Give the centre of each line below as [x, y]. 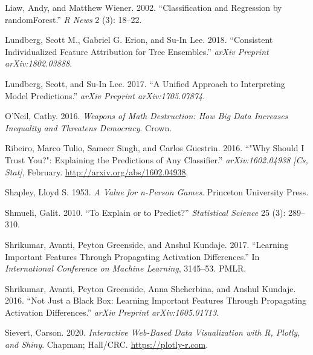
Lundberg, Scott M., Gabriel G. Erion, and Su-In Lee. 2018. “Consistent [139, 40]
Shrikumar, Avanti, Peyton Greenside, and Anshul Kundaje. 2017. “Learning [147, 244]
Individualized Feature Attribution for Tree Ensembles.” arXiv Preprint [137, 51]
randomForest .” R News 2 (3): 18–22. [73, 19]
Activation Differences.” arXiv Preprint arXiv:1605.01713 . [112, 312]
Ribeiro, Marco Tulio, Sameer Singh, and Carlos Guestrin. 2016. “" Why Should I [155, 148]
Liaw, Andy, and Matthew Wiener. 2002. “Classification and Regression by [144, 7]
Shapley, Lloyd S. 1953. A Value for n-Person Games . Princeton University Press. [157, 192]
